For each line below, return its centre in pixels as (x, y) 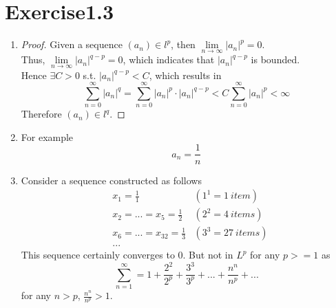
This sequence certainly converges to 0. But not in (127, 255)
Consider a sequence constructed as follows (111, 180)
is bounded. (275, 59)
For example (47, 136)
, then (183, 44)
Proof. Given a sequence (72, 44)
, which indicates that (169, 59)
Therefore (41, 114)
